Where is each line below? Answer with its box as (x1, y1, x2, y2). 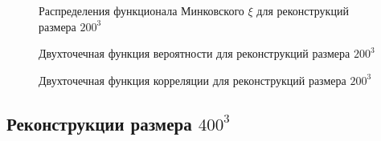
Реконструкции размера (6, 111, 192, 135)
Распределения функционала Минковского (39, 2, 244, 18)
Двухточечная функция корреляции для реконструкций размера (39, 71, 346, 88)
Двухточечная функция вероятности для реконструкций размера (39, 45, 350, 62)
